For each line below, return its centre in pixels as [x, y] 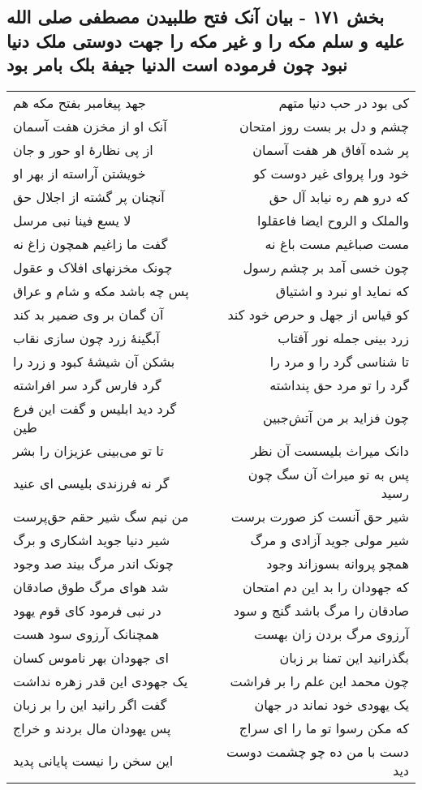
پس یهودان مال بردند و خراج [92, 728]
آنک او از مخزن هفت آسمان [90, 126]
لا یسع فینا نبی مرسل [72, 220]
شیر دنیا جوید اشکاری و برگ [92, 539]
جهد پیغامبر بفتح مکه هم [80, 102]
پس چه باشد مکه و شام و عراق [101, 290]
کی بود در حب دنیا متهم [344, 102]
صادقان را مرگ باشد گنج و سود [321, 610]
